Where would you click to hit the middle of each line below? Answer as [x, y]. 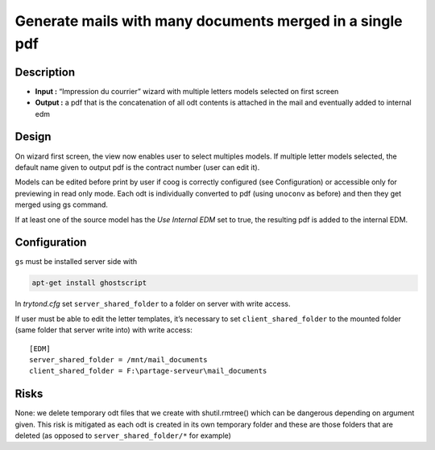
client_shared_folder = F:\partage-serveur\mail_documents [148, 371]
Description [45, 72]
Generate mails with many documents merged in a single [209, 21]
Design [33, 137]
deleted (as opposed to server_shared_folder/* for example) [123, 436]
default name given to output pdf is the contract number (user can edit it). [137, 167]
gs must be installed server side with [76, 262]
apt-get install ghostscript [89, 283]
